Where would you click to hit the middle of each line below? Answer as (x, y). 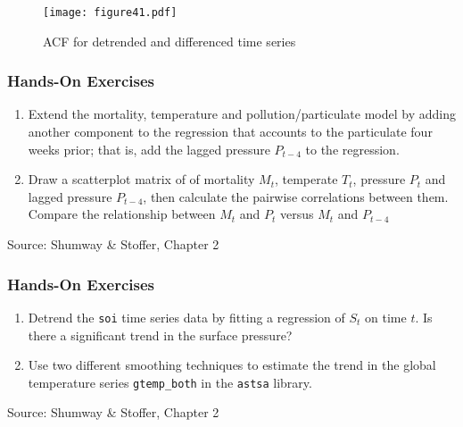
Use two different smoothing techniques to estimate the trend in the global (232, 365)
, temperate (306, 179)
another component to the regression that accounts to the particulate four (230, 132)
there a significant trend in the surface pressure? (160, 335)
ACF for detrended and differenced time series (169, 41)
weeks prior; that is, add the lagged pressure (149, 149)
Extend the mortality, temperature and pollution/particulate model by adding (242, 114)
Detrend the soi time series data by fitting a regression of (186, 317)
